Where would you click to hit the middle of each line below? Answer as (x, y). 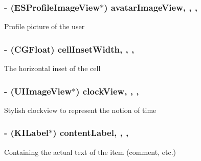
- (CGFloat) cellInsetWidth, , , (69, 49)
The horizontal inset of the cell (52, 68)
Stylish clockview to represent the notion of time (80, 110)
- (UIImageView (38, 91)
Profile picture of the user (44, 26)
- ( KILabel (27, 133)
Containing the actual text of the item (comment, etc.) (90, 152)
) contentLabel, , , (91, 133)
